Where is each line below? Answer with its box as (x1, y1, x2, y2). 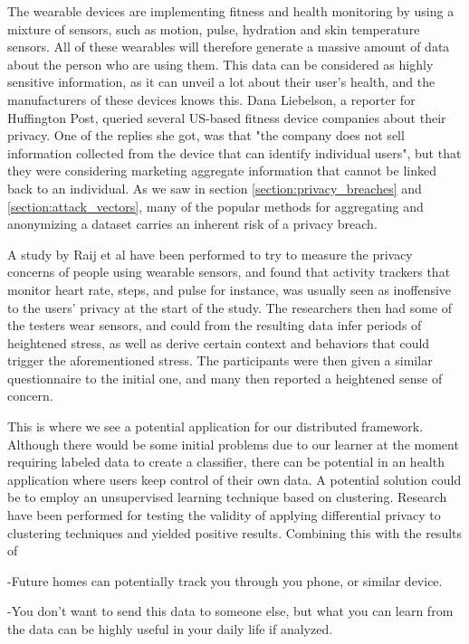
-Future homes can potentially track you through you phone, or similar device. (7, 571, 443, 590)
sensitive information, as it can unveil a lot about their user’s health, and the (7, 72, 435, 91)
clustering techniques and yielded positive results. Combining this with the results (7, 523, 463, 542)
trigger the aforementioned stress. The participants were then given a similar (7, 351, 433, 370)
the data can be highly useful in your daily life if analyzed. (7, 620, 333, 638)
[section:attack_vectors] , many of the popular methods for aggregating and (7, 196, 424, 215)
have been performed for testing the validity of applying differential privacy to (7, 506, 441, 525)
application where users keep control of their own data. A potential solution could (7, 469, 462, 488)
